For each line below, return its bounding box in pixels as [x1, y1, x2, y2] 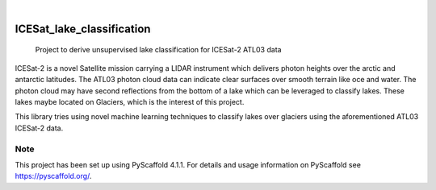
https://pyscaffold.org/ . [15, 171, 92, 181]
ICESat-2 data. [15, 123, 64, 133]
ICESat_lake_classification [15, 22, 151, 35]
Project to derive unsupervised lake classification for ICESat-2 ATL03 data [35, 45, 282, 55]
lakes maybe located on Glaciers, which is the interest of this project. [15, 97, 245, 106]
